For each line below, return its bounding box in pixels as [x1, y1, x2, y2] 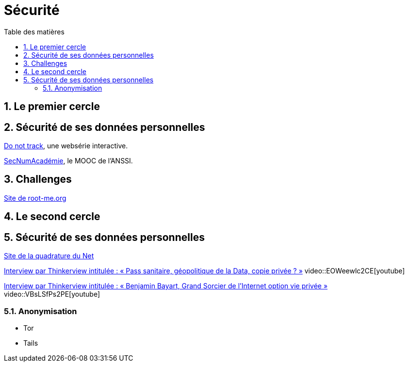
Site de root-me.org [4, 193, 66, 202]
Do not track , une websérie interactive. [4, 142, 128, 150]
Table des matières [4, 27, 65, 36]
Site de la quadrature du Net [4, 252, 94, 260]
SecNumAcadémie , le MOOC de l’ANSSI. [4, 157, 133, 165]
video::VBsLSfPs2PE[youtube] [4, 290, 100, 299]
